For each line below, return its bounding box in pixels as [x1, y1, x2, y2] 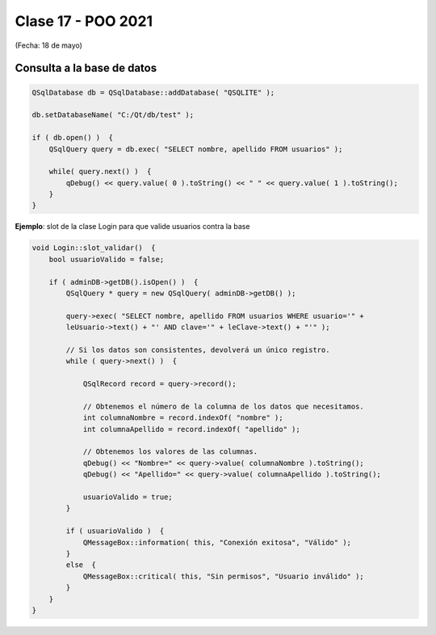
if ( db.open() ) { [31, 133, 113, 142]
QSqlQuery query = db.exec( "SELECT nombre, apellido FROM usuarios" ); [48, 144, 343, 154]
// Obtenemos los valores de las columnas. [82, 447, 258, 456]
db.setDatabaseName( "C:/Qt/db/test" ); [31, 110, 194, 120]
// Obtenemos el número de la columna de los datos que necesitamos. [82, 401, 365, 411]
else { [65, 561, 97, 569]
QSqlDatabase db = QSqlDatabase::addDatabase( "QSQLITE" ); [31, 87, 275, 97]
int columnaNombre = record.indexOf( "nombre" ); [82, 413, 283, 422]
